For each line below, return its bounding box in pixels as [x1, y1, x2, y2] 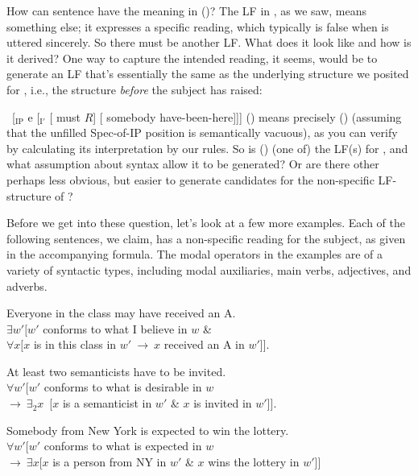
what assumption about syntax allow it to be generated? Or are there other [6, 155, 379, 172]
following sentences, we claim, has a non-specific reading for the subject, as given [6, 230, 406, 246]
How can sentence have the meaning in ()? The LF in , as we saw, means [6, 2, 367, 19]
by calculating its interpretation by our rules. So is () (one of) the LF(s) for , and [6, 139, 408, 156]
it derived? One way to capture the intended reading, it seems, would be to [6, 49, 378, 66]
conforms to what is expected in [43, 437, 202, 454]
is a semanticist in [62, 395, 152, 412]
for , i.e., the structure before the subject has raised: [6, 81, 263, 97]
